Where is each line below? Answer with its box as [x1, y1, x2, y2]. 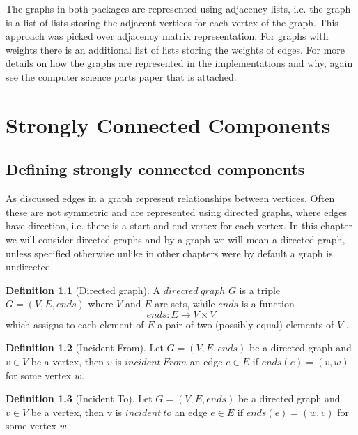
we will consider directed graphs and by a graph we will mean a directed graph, [6, 231, 345, 246]
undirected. [6, 259, 54, 274]
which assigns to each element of [6, 316, 144, 331]
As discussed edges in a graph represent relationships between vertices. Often [6, 191, 335, 206]
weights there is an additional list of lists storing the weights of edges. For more [6, 42, 345, 56]
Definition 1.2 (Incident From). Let [6, 340, 164, 355]
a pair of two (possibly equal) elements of [157, 316, 334, 331]
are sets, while [155, 296, 215, 311]
